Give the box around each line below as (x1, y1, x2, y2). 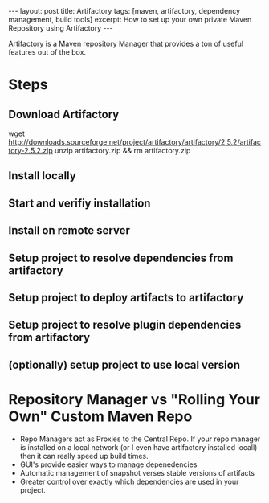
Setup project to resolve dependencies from (8, 251, 234, 264)
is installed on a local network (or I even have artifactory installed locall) (19, 442, 258, 452)
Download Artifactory (8, 107, 120, 121)
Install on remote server (8, 223, 130, 238)
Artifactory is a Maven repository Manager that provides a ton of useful (8, 39, 243, 48)
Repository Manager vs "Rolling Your (8, 390, 261, 408)
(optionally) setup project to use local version (8, 358, 241, 371)
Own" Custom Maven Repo (8, 407, 193, 425)
